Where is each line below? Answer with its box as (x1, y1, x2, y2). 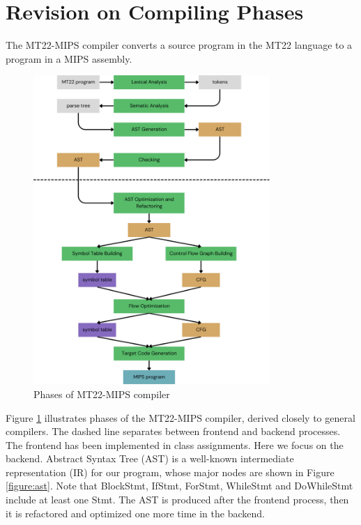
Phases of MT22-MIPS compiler (33, 386, 170, 401)
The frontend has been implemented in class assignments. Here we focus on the (6, 437, 344, 452)
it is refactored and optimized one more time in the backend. (6, 505, 265, 520)
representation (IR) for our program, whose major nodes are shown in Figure (6, 464, 335, 479)
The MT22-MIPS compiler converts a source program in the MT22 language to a (6, 38, 353, 52)
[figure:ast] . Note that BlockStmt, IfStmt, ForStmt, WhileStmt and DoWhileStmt (6, 478, 353, 493)
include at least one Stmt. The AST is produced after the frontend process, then (6, 492, 349, 507)
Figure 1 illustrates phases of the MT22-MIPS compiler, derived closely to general (6, 410, 355, 425)
